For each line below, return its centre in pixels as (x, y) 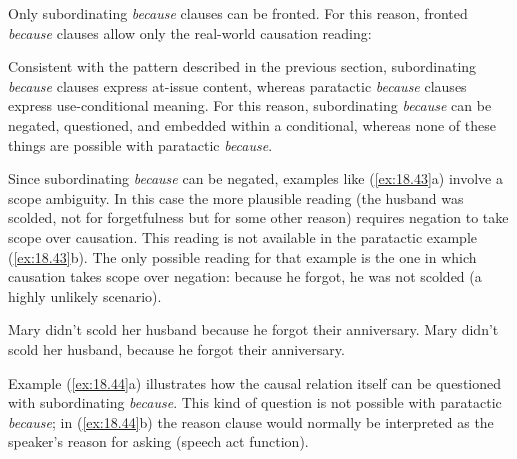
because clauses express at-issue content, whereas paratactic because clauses (237, 85)
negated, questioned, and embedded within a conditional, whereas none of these (252, 124)
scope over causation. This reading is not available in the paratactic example (243, 236)
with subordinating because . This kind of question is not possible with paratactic (255, 402)
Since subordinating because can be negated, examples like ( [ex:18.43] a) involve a (255, 178)
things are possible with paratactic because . (140, 144)
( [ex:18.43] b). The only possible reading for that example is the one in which (242, 256)
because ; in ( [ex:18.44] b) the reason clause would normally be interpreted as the (251, 421)
